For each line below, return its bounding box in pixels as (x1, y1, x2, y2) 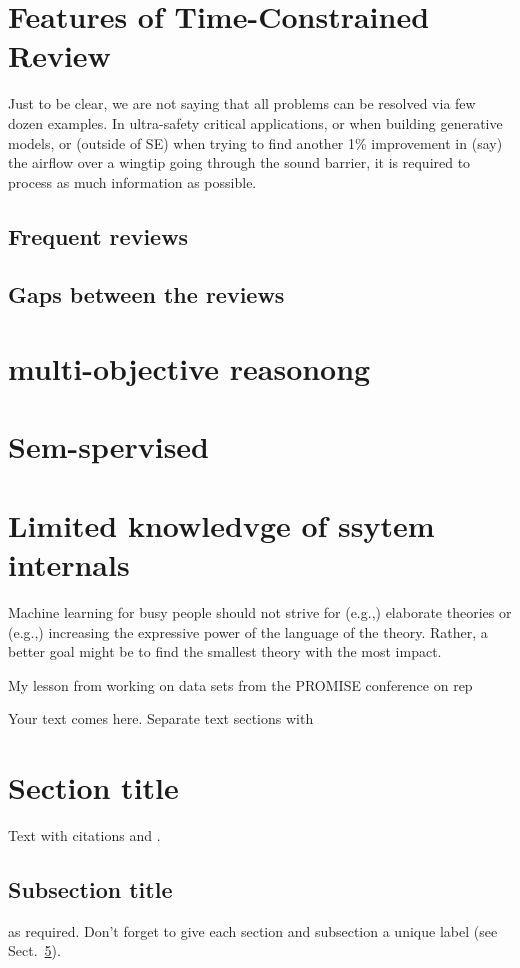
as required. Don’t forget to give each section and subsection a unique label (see (8, 920, 498, 941)
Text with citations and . (8, 825, 161, 845)
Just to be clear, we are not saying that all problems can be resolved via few (8, 93, 476, 114)
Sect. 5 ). (8, 940, 61, 961)
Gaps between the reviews (8, 279, 285, 310)
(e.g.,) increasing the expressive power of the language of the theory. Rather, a (8, 621, 488, 642)
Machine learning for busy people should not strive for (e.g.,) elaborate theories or (8, 601, 512, 622)
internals (8, 543, 130, 584)
